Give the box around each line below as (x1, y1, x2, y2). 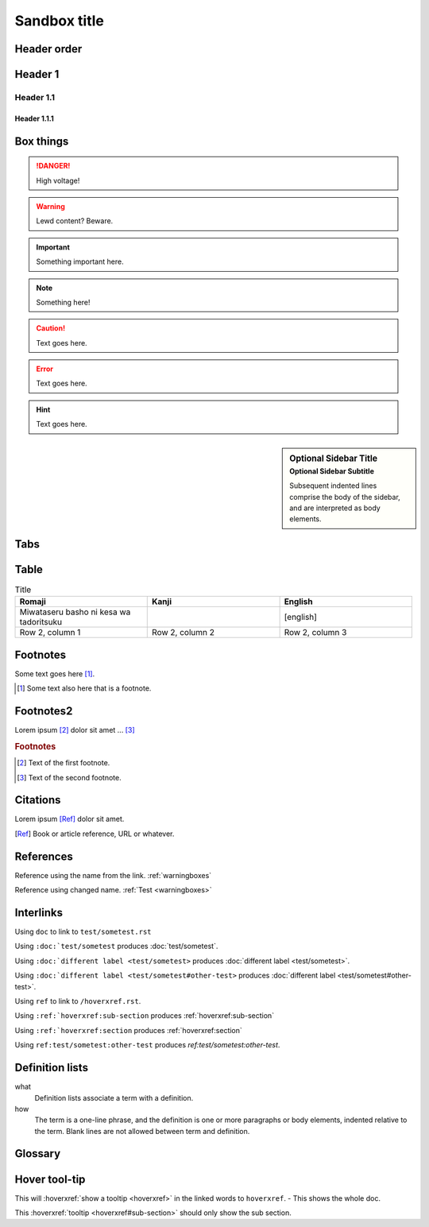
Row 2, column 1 (19, 627, 81, 638)
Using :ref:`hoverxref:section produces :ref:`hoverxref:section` (14, 1025, 242, 1035)
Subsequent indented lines (289, 481, 377, 490)
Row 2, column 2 (152, 627, 214, 638)
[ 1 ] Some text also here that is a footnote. (17, 683, 152, 693)
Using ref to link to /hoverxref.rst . (14, 997, 141, 1006)
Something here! (36, 297, 91, 307)
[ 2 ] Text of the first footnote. (17, 758, 110, 768)
